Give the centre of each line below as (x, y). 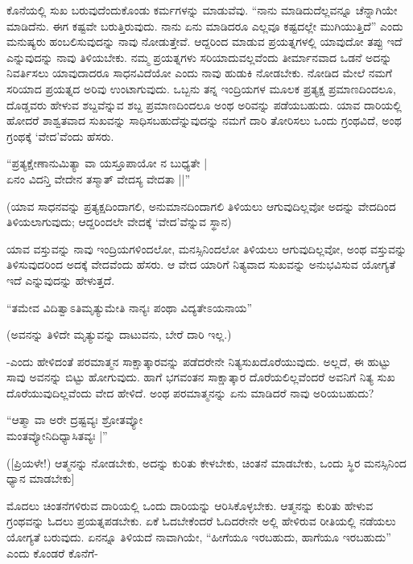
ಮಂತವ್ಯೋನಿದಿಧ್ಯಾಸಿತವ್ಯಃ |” (57, 436)
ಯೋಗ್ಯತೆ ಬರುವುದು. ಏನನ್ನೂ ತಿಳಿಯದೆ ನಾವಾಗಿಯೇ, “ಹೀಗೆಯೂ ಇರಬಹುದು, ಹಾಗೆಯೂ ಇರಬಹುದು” (199, 537)
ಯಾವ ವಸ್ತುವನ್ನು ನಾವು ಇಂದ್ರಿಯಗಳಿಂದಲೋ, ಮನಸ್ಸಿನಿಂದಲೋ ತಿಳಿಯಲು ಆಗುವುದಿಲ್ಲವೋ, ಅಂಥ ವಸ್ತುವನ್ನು (207, 248)
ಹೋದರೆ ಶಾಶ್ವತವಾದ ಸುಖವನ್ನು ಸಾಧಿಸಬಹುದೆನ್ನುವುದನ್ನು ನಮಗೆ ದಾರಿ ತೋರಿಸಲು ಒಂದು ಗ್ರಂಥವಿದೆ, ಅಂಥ (204, 120)
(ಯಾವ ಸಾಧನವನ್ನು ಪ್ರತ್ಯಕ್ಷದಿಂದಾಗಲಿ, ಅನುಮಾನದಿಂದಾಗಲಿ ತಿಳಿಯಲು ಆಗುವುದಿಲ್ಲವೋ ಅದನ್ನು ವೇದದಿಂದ (201, 206)
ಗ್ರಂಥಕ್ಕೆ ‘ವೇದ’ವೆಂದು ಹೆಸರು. (60, 136)
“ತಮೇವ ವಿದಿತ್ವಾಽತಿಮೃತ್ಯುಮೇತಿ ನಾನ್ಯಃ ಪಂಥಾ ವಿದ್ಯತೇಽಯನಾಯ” (130, 307)
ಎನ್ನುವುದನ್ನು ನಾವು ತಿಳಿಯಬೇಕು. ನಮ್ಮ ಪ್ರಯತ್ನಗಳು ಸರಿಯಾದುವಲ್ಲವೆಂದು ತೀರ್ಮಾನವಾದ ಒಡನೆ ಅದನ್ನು (199, 57)
